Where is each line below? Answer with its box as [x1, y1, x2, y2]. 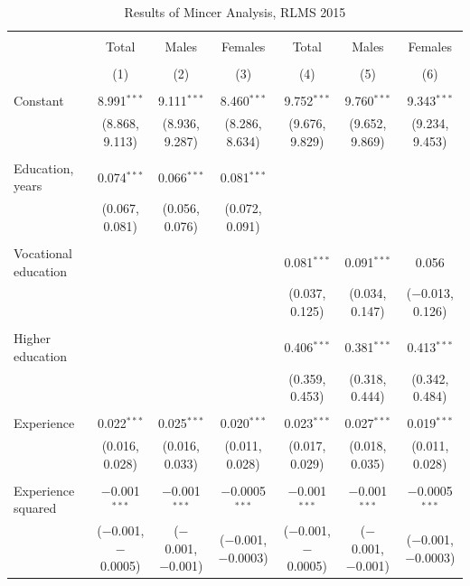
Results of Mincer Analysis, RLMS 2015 [124, 3, 346, 21]
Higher [14, 329, 51, 348]
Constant [14, 91, 64, 110]
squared [14, 498, 57, 517]
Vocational [14, 243, 72, 262]
